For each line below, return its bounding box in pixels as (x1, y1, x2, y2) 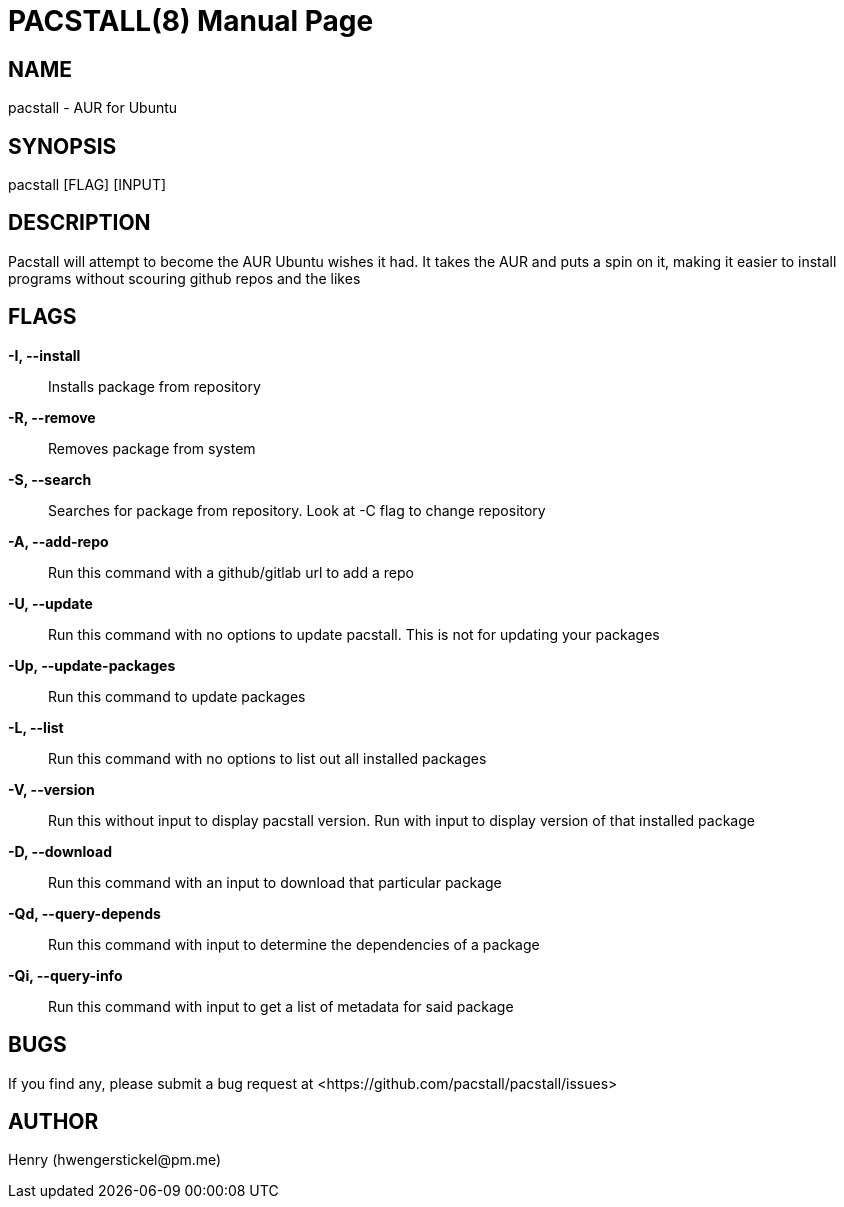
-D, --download (8, 842, 113, 860)
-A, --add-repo (8, 532, 109, 550)
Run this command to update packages (48, 687, 306, 705)
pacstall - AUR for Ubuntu (8, 99, 178, 117)
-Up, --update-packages (8, 656, 176, 674)
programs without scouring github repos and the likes (8, 269, 361, 287)
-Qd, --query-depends (8, 904, 161, 922)
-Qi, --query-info (8, 966, 123, 984)
